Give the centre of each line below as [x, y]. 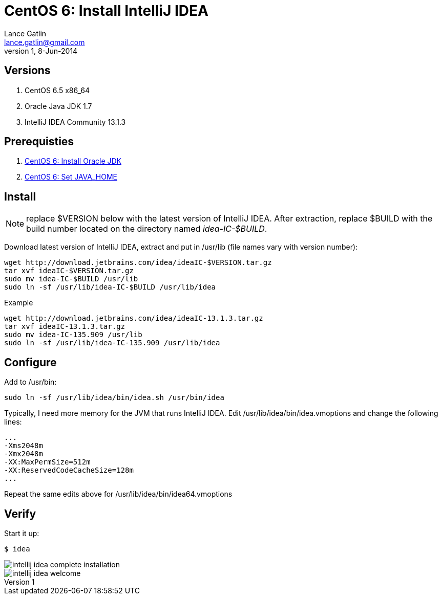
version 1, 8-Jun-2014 [41, 51]
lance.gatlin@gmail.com [45, 42]
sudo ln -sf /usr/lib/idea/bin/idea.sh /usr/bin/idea [114, 398]
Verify [20, 514]
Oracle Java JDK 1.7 [58, 106]
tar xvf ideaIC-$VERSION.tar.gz [69, 271]
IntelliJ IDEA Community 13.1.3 [75, 122]
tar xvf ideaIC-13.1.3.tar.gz [65, 327]
